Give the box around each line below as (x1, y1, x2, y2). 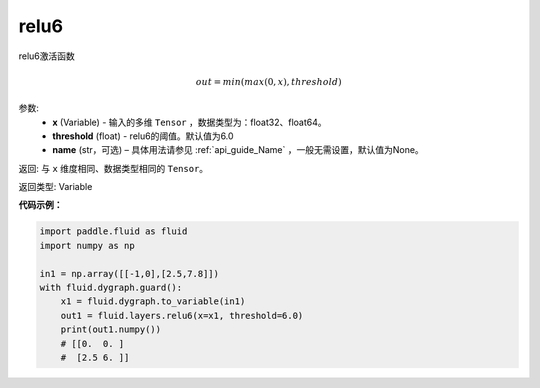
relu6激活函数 (18, 50, 75, 62)
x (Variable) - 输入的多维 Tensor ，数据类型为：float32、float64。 (52, 116, 327, 128)
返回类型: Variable (18, 181, 93, 193)
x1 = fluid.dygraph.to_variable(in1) (60, 296, 246, 307)
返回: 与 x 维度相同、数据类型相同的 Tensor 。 (18, 162, 209, 174)
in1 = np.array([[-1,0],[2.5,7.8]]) (39, 268, 220, 279)
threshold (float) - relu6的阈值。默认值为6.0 (52, 130, 234, 142)
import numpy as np (39, 240, 135, 251)
